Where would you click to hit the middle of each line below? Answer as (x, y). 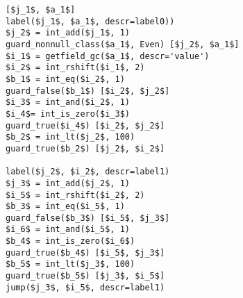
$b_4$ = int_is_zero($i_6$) (70, 241)
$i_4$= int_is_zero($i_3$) (68, 114)
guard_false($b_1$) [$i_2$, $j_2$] (88, 91)
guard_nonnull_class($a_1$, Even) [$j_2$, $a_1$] (123, 44)
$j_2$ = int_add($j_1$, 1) (68, 33)
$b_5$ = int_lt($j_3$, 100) (70, 264)
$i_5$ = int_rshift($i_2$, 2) (75, 195)
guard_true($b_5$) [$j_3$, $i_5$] (85, 276)
